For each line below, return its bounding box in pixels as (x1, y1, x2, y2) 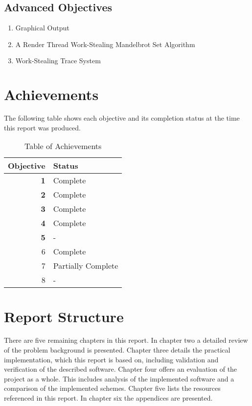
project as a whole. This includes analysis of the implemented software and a (4, 373, 234, 383)
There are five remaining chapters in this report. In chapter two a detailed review (4, 335, 248, 345)
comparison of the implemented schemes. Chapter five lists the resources (4, 383, 221, 393)
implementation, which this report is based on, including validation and (4, 354, 219, 364)
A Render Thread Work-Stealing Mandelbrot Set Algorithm (15, 39, 195, 49)
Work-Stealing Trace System (15, 55, 101, 66)
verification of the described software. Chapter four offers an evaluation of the (4, 364, 237, 374)
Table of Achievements (24, 140, 102, 152)
